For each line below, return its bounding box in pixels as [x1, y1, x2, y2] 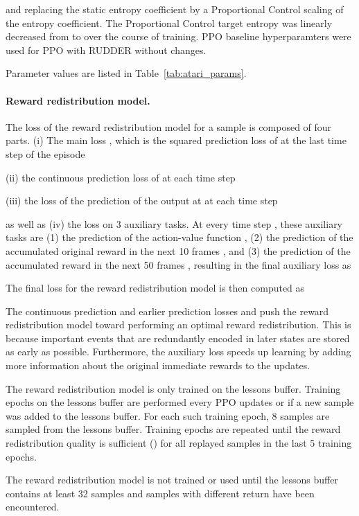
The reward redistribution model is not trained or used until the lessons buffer [6, 472, 338, 487]
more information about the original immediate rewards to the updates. [6, 358, 310, 373]
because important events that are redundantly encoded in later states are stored [6, 330, 350, 345]
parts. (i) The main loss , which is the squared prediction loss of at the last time [6, 133, 347, 148]
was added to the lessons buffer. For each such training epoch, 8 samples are [6, 408, 330, 422]
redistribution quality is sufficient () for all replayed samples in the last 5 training [6, 436, 352, 450]
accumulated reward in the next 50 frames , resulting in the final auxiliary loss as [6, 257, 351, 272]
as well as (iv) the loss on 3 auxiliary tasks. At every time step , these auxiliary [6, 216, 343, 231]
